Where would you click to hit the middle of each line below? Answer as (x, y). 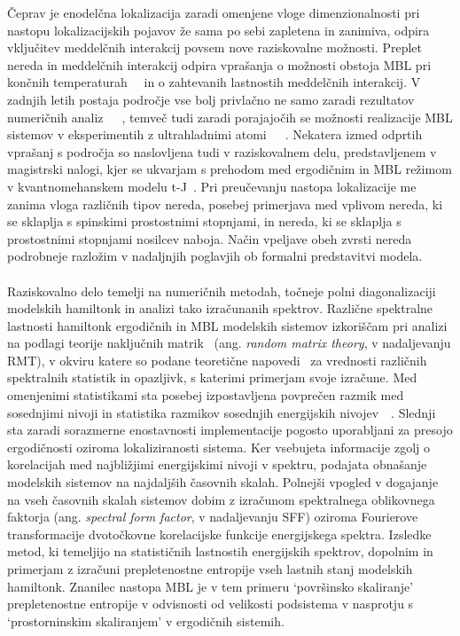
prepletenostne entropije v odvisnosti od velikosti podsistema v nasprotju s (211, 604)
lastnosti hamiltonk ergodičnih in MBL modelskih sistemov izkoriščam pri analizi (227, 325)
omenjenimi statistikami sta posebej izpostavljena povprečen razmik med (206, 395)
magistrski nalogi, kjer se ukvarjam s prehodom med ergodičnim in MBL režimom (230, 169)
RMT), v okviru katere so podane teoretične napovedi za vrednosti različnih (217, 360)
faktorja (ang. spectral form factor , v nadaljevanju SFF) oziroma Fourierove (213, 517)
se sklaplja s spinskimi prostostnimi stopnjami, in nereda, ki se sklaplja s (204, 221)
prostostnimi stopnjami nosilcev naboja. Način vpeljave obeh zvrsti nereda (210, 238)
